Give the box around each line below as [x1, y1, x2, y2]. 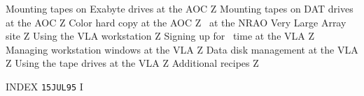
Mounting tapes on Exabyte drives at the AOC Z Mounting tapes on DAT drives [6, 1, 353, 15]
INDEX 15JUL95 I [6, 79, 83, 93]
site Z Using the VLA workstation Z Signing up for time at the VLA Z [6, 29, 314, 43]
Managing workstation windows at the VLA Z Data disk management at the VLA [6, 42, 358, 56]
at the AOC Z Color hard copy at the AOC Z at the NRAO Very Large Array [6, 15, 346, 29]
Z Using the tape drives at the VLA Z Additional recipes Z [6, 56, 259, 70]
